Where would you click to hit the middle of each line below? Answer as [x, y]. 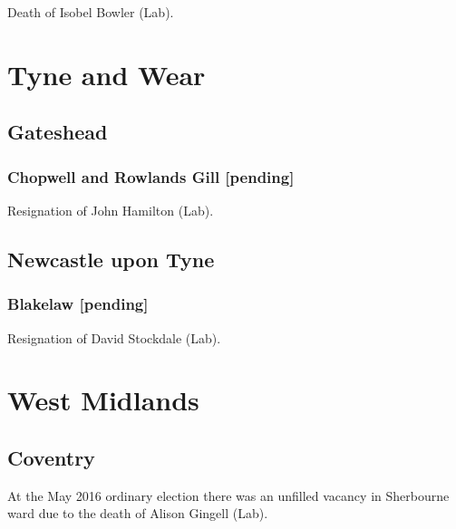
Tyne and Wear [107, 74]
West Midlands [103, 400]
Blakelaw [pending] [78, 304]
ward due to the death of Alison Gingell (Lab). [138, 513]
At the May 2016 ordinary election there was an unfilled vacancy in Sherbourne [228, 495]
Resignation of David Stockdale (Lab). [114, 337]
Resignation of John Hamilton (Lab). [111, 210]
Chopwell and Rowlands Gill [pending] [151, 176]
